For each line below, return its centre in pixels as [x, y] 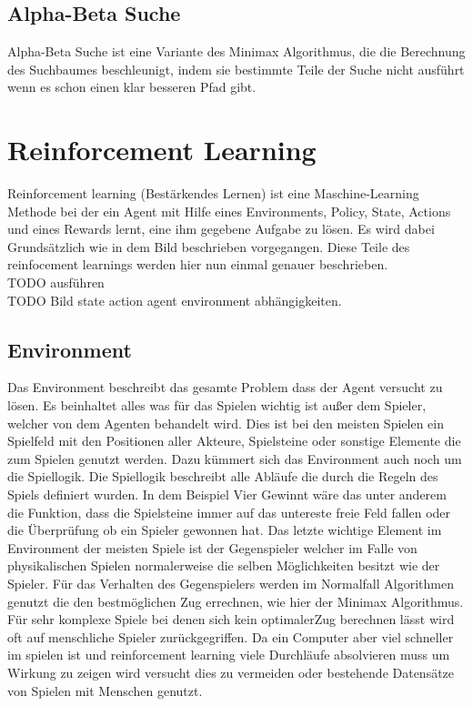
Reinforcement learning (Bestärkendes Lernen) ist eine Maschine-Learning [213, 193]
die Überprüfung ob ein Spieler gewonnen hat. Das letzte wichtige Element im [225, 530]
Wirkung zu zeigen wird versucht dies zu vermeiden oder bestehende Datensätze [231, 672]
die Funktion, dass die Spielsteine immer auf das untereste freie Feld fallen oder [229, 512]
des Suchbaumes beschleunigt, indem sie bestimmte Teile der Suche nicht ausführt [236, 69]
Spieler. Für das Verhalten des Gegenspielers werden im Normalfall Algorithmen [231, 583]
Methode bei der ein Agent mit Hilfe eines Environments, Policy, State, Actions [229, 211]
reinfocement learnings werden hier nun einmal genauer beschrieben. [198, 264]
